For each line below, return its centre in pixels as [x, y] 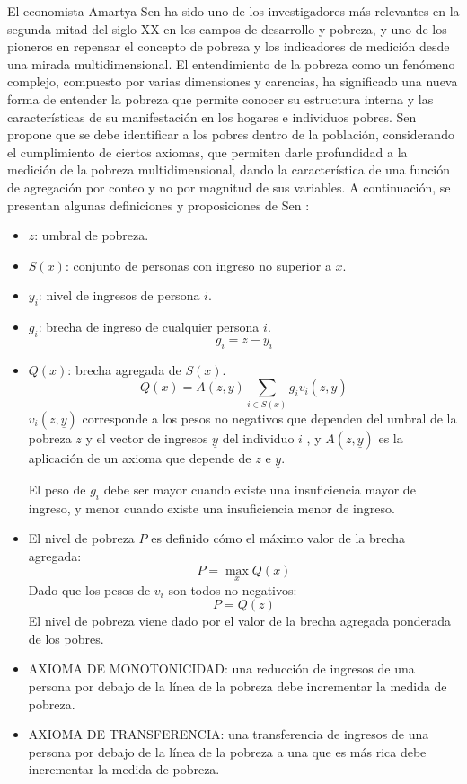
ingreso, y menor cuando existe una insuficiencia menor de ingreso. [211, 508]
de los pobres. [66, 638]
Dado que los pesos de [89, 589]
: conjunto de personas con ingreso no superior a [198, 265]
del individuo [258, 437]
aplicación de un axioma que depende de [140, 457]
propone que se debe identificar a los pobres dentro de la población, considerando [231, 134]
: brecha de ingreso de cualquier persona [149, 327]
